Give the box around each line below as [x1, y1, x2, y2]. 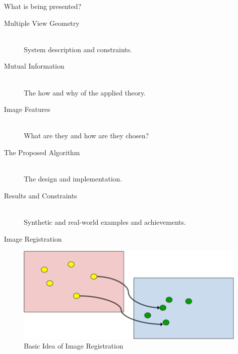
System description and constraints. [24, 44, 132, 54]
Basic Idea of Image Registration [24, 341, 123, 351]
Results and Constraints [4, 190, 77, 200]
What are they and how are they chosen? [24, 130, 149, 141]
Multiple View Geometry [4, 17, 80, 28]
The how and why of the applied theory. [24, 87, 146, 97]
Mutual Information [4, 61, 64, 71]
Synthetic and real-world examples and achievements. [24, 216, 186, 227]
